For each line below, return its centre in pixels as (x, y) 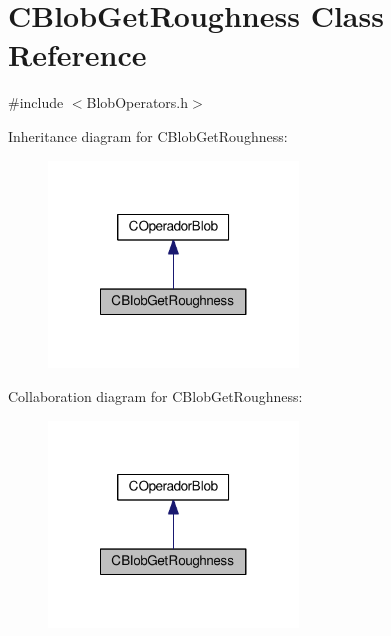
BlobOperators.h (137, 102)
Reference (77, 54)
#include (36, 102)
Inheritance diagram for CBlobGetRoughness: (148, 135)
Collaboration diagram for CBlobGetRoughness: (155, 395)
